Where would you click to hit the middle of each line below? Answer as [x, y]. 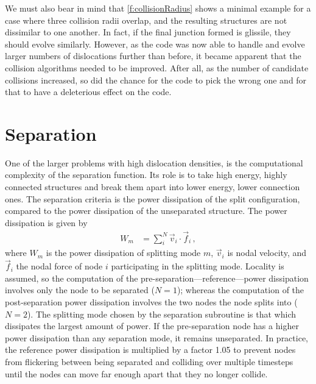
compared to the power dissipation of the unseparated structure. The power [146, 211]
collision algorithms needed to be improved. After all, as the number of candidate [157, 67]
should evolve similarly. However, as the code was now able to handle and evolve [155, 44]
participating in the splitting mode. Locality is [198, 266]
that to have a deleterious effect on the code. [88, 92]
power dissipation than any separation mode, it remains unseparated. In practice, [156, 337]
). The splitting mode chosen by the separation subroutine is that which [161, 314]
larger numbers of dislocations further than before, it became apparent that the [153, 56]
